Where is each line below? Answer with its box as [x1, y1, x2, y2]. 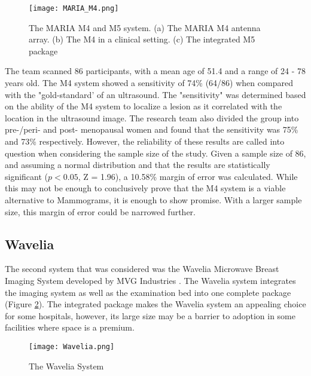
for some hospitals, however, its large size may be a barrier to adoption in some [5, 309, 295, 322]
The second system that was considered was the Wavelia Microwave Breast [5, 262, 279, 275]
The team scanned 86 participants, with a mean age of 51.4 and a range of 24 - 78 [5, 65, 306, 77]
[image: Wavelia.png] [29, 342, 115, 351]
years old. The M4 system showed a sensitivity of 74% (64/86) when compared [5, 77, 293, 89]
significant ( [5, 170, 48, 182]
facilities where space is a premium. [5, 321, 135, 334]
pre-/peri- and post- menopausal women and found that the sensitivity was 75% [5, 123, 298, 136]
